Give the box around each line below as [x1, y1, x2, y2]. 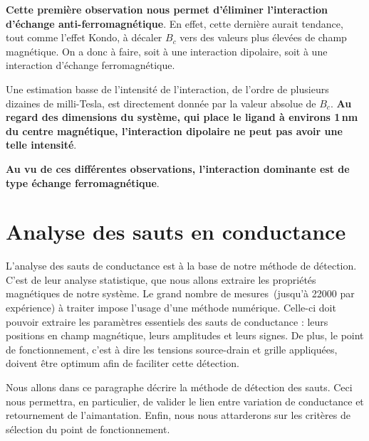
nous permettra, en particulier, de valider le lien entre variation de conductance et [6, 393, 364, 408]
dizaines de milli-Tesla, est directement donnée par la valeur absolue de [6, 95, 316, 110]
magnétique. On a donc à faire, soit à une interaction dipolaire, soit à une [6, 43, 328, 58]
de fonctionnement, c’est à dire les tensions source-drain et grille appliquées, [6, 341, 338, 356]
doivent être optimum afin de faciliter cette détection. [6, 356, 239, 371]
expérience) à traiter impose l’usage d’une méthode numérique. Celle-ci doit [6, 300, 336, 315]
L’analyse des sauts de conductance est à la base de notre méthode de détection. [6, 258, 357, 273]
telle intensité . [6, 137, 77, 152]
